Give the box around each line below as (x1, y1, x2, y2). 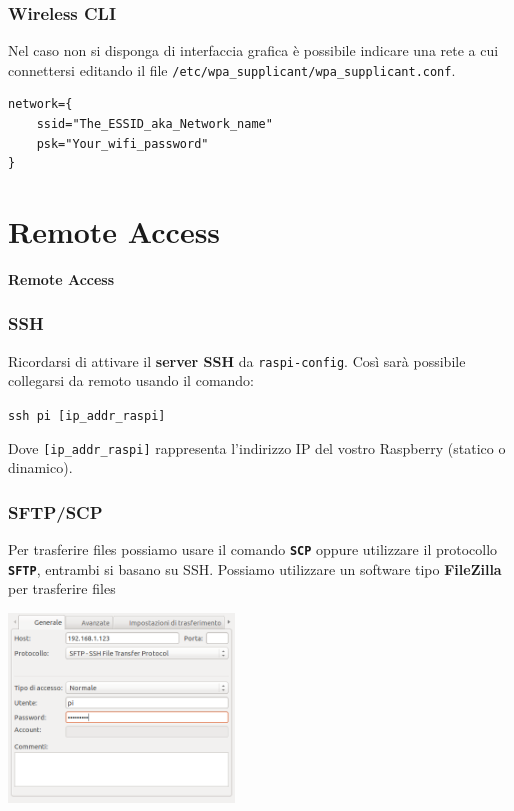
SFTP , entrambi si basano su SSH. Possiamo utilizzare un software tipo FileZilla (8, 558, 502, 579)
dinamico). (8, 457, 73, 478)
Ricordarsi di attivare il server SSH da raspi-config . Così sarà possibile (8, 350, 466, 371)
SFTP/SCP (8, 499, 103, 524)
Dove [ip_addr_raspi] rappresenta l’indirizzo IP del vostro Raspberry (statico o (8, 437, 506, 458)
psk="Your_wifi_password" (36, 136, 209, 151)
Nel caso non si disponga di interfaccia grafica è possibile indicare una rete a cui (8, 40, 499, 61)
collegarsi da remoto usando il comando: (8, 370, 255, 391)
